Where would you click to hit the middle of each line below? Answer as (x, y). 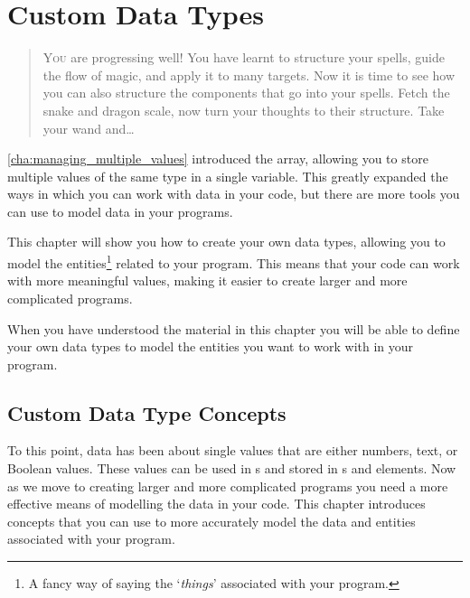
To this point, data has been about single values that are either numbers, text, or (233, 450)
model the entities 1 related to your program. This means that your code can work (234, 262)
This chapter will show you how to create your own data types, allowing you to (226, 242)
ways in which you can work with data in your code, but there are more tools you (234, 194)
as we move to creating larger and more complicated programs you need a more (228, 486)
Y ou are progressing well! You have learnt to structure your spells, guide (244, 57)
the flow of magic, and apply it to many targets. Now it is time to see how (249, 75)
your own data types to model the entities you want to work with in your (211, 346)
